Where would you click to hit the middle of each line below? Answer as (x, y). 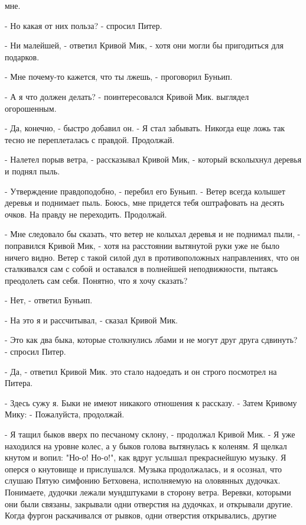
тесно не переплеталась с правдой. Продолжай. (90, 139)
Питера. (19, 383)
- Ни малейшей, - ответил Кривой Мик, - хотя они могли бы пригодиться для (144, 45)
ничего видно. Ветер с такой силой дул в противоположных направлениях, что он (152, 257)
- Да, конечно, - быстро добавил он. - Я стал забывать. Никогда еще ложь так (145, 128)
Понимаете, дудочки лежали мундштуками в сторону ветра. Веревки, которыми (148, 492)
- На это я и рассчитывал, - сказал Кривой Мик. (91, 320)
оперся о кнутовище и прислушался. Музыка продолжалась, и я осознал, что (143, 469)
